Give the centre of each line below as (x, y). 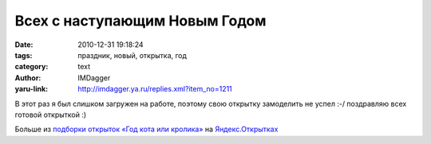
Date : (24, 45)
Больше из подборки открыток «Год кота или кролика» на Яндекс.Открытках (146, 129)
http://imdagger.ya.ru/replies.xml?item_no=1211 (155, 89)
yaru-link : (31, 89)
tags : (24, 55)
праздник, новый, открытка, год (132, 55)
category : (32, 67)
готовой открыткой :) (51, 115)
